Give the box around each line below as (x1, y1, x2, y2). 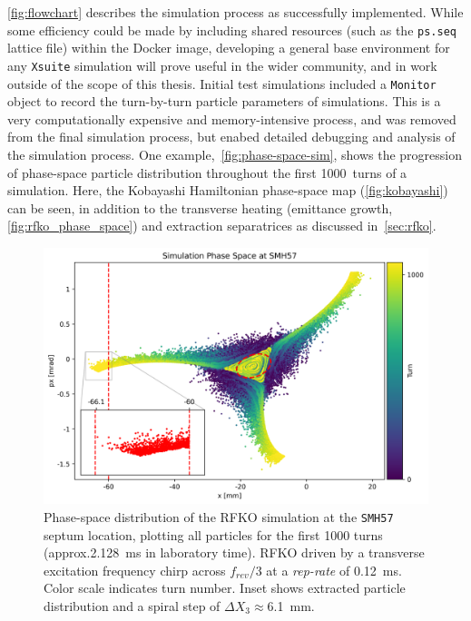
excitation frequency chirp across (44, 560, 226, 579)
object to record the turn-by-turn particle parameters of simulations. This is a (7, 92, 441, 111)
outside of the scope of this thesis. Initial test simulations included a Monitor (7, 74, 437, 93)
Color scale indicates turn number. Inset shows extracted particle (44, 578, 406, 597)
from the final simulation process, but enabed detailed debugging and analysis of (7, 127, 456, 146)
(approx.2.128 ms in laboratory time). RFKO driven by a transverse (44, 543, 425, 562)
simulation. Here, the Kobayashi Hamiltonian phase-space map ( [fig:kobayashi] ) (7, 181, 448, 200)
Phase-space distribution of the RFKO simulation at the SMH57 (44, 507, 394, 526)
